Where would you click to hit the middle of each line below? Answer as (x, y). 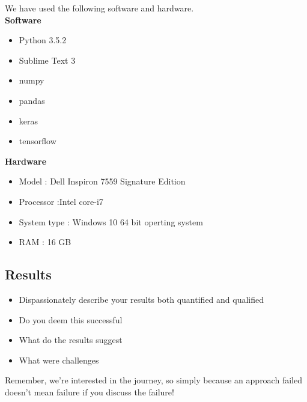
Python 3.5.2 (43, 40)
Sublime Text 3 (47, 60)
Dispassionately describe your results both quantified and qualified (141, 299)
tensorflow (38, 141)
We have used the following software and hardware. (99, 8)
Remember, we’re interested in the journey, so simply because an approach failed (153, 380)
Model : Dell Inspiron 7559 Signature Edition (102, 181)
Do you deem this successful (71, 319)
